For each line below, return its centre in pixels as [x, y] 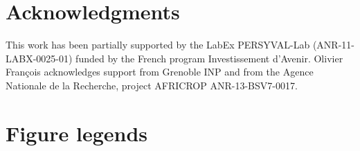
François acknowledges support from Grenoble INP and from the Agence [160, 72]
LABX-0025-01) [39, 58]
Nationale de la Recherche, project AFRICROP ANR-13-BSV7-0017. [152, 85]
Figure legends [76, 133]
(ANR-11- [333, 45]
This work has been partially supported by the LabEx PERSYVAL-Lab [158, 45]
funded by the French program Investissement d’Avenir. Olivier [209, 58]
